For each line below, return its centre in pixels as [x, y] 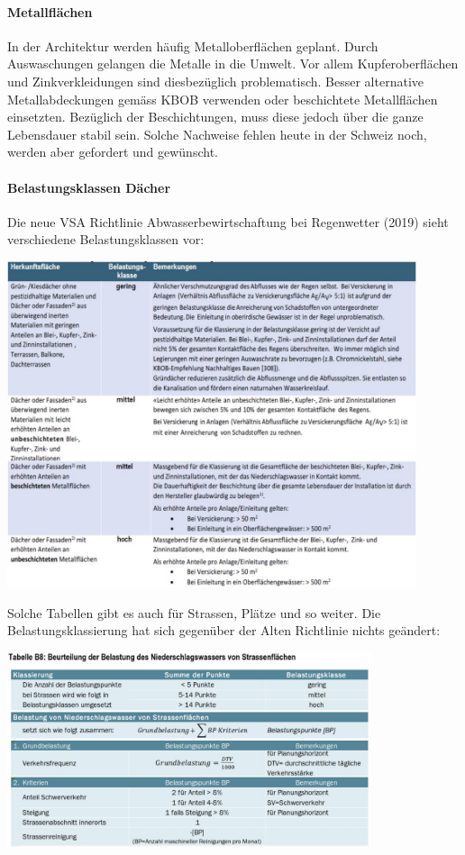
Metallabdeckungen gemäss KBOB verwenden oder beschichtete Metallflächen [223, 99]
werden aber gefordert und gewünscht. [113, 152]
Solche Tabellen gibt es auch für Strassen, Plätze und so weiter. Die [194, 612]
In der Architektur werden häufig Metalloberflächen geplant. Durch [193, 45]
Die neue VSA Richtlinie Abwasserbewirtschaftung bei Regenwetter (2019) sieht [228, 221]
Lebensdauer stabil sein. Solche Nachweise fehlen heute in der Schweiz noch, [217, 134]
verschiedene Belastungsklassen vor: [106, 239]
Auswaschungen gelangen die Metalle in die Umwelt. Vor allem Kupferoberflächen [233, 64]
